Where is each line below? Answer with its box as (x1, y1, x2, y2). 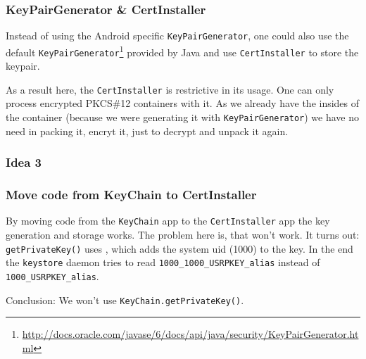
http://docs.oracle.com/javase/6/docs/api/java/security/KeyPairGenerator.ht (22, 327, 359, 341)
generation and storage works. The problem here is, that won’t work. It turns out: (6, 227, 360, 241)
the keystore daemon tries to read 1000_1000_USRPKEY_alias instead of (6, 255, 320, 270)
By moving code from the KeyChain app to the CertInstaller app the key (6, 213, 330, 228)
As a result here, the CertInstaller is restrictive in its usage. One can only (6, 82, 334, 96)
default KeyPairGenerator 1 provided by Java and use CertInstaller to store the (6, 42, 359, 59)
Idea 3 (6, 153, 42, 171)
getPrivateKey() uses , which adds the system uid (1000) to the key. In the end (6, 241, 353, 256)
